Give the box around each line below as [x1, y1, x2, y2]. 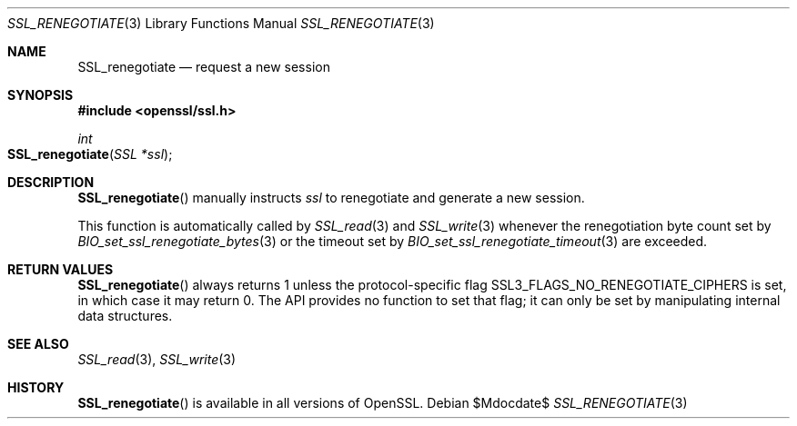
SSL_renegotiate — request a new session [77, 59, 330, 74]
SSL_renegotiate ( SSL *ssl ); [7, 146, 173, 162]
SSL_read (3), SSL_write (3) [77, 352, 237, 367]
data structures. [77, 308, 173, 323]
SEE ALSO [7, 336, 69, 352]
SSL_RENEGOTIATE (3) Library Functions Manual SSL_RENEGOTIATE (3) [7, 15, 435, 31]
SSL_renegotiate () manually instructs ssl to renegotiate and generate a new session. [77, 190, 585, 205]
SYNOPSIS [7, 87, 74, 103]
